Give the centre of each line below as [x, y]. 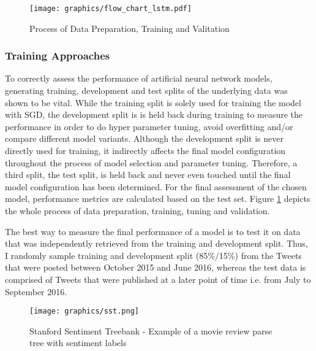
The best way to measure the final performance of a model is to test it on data [153, 231]
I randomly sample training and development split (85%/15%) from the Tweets [153, 255]
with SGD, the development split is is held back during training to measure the [154, 114]
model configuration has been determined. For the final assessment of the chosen [156, 186]
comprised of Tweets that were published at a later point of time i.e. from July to [158, 279]
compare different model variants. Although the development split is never [144, 138]
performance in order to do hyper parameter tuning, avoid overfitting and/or [149, 126]
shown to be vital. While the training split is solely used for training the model [153, 102]
